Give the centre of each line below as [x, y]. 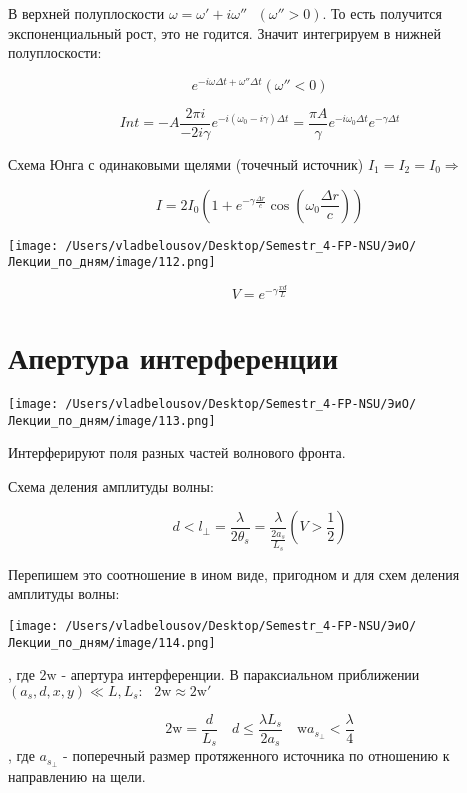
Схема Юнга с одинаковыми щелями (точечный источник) [186, 163]
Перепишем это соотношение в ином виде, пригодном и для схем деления [234, 573]
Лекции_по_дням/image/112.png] [112, 262]
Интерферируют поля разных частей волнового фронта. [177, 452]
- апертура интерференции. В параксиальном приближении [240, 674]
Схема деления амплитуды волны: [111, 485]
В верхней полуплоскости [86, 13]
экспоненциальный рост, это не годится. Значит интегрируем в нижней [224, 32]
